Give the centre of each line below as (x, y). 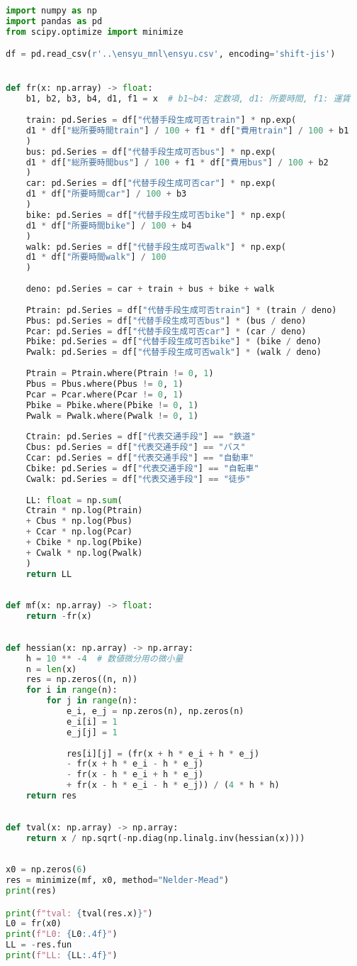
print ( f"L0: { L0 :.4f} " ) (62, 934)
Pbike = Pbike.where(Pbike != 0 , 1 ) (112, 405)
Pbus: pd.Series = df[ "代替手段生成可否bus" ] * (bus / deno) (166, 320)
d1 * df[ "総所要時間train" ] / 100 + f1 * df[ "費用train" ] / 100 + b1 (187, 130)
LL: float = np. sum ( (74, 500)
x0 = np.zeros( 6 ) (46, 870)
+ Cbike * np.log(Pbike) (84, 543)
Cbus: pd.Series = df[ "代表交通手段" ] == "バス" (136, 448)
